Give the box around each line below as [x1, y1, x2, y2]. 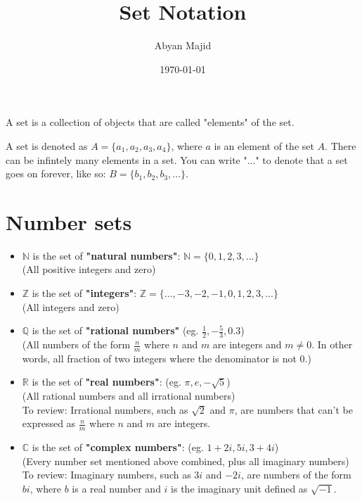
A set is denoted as [6, 138, 88, 153]
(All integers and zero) [22, 299, 119, 314]
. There [325, 138, 356, 153]
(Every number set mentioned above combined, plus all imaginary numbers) [22, 453, 349, 468]
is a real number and [72, 481, 161, 495]
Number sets [6, 207, 132, 236]
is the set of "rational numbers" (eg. [32, 323, 199, 338]
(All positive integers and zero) [22, 262, 156, 277]
